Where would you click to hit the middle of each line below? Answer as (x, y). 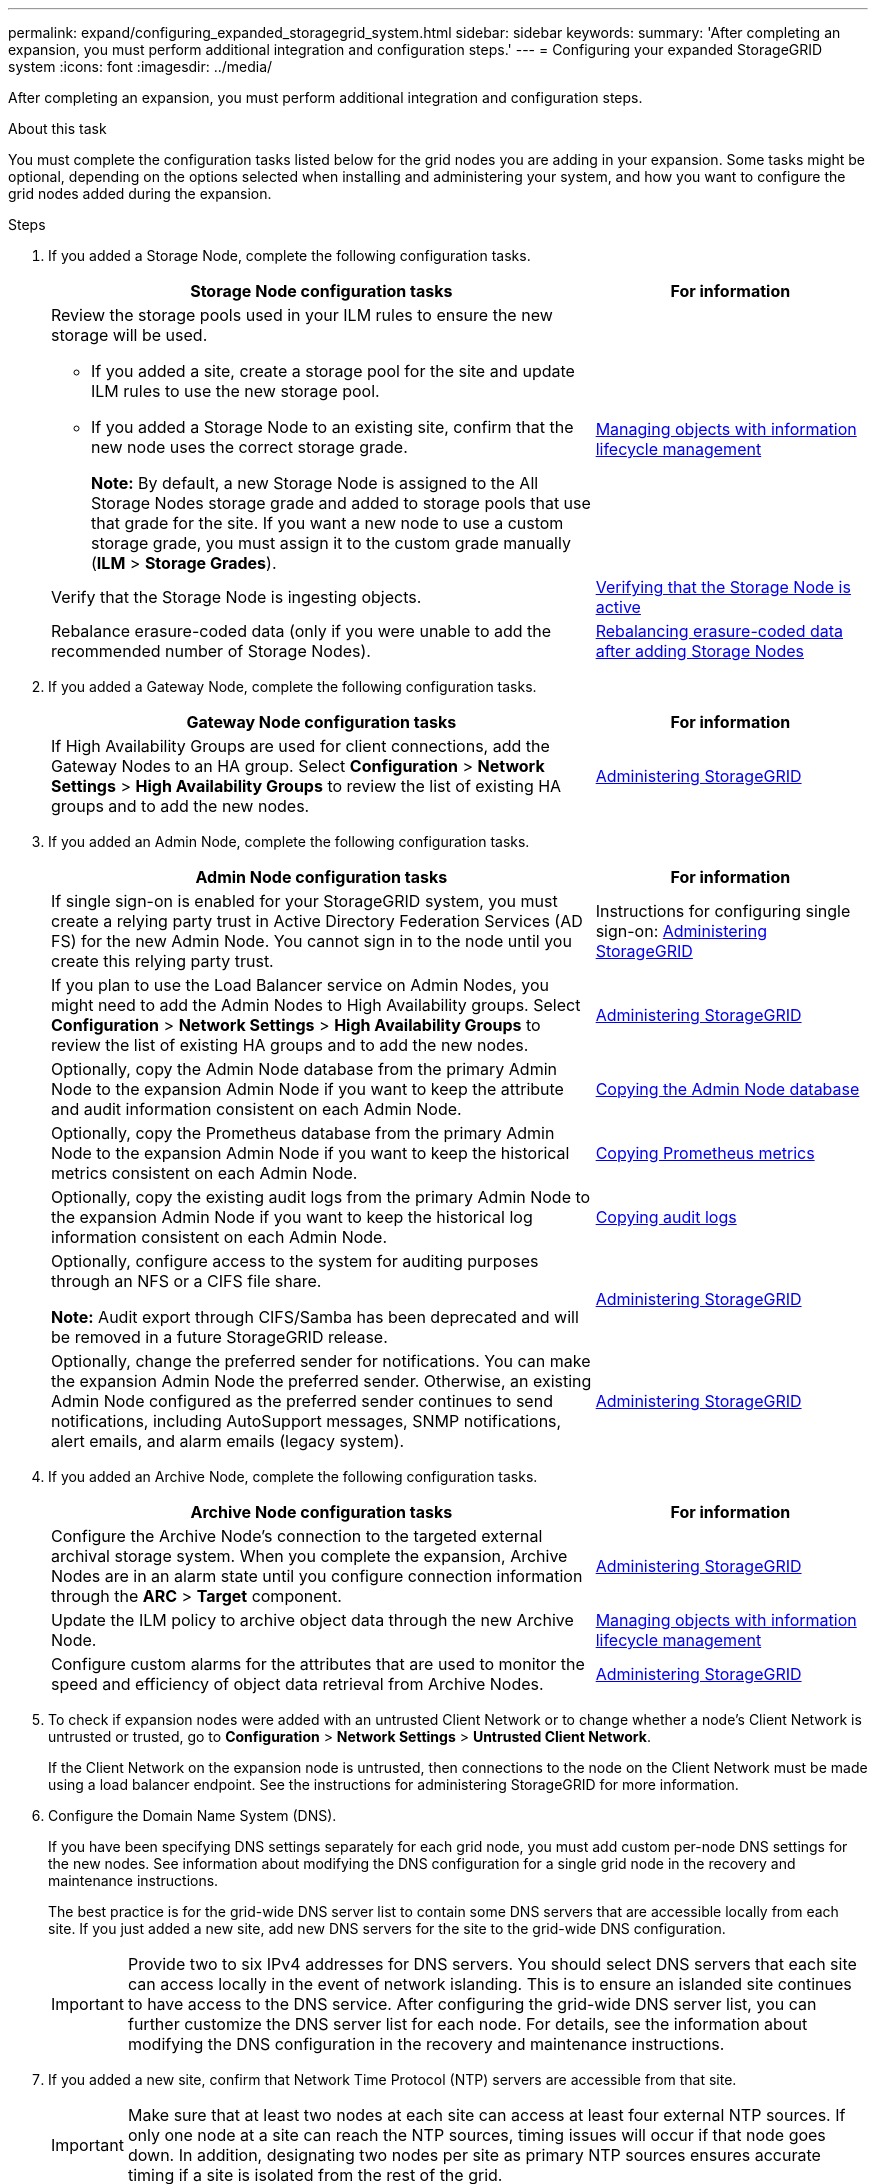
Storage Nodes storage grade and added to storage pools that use (341, 503)
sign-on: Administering (681, 931)
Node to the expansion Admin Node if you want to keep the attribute (307, 1089)
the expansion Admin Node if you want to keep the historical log (292, 1217)
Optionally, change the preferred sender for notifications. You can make (321, 1361)
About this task (57, 128)
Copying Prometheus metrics (705, 1153)
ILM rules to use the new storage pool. (235, 391)
